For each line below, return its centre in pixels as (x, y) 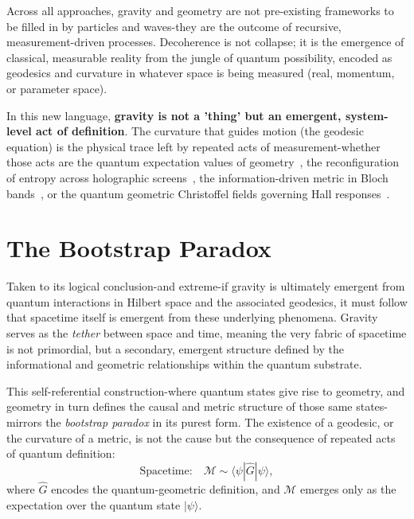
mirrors (24, 422)
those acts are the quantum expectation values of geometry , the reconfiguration (203, 162)
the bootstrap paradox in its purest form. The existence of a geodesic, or (220, 422)
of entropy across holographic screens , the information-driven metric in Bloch (197, 177)
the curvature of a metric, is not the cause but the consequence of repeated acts (201, 437)
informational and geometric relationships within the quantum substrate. (184, 364)
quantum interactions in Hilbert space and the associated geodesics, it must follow (207, 301)
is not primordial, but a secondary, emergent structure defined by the (175, 348)
